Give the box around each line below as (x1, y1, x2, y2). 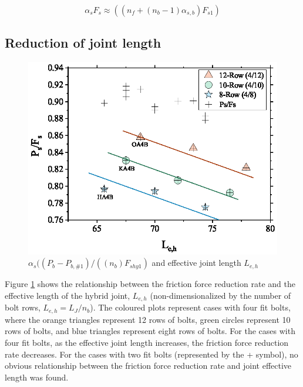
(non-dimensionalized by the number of (150, 289, 291, 301)
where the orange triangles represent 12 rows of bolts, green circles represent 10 (5, 313, 291, 325)
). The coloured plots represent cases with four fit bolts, (90, 301, 291, 313)
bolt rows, (5, 301, 41, 313)
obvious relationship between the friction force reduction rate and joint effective (5, 359, 292, 372)
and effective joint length (151, 256, 241, 269)
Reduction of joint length (5, 34, 161, 52)
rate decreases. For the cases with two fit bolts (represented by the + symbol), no (5, 348, 298, 360)
